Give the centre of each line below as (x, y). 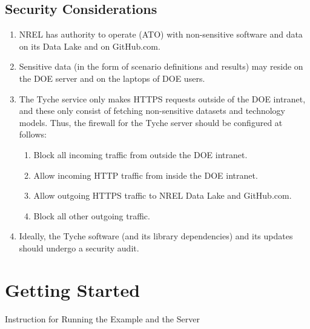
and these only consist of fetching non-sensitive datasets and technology (152, 111)
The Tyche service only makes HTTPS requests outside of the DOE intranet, (162, 98)
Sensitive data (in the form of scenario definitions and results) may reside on (161, 66)
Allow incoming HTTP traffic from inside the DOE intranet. (146, 175)
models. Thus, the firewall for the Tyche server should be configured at (151, 122)
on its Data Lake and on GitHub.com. (90, 46)
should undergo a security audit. (79, 248)
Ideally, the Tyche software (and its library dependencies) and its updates (156, 236)
